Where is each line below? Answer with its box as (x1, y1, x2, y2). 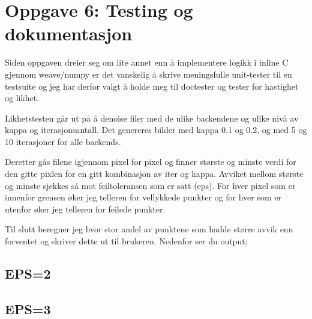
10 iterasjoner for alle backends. (5, 135, 121, 147)
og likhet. (5, 91, 40, 104)
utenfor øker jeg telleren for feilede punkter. (5, 202, 166, 215)
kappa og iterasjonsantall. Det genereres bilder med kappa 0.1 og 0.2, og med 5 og (5, 123, 307, 136)
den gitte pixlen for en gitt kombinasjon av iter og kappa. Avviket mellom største (5, 167, 304, 180)
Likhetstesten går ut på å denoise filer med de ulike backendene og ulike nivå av (5, 111, 299, 124)
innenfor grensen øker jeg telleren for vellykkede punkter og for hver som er (5, 191, 281, 203)
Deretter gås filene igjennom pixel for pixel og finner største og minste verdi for (5, 155, 296, 168)
